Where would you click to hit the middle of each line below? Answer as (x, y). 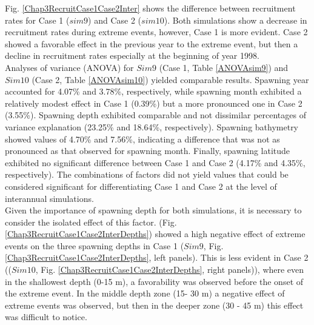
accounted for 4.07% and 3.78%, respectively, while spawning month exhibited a (153, 91)
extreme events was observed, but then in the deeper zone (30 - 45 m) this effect (154, 305)
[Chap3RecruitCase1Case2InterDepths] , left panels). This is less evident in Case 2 (157, 257)
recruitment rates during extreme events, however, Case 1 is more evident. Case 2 (156, 32)
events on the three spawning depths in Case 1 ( (95, 245)
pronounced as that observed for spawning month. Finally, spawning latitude (148, 151)
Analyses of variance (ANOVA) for (69, 67)
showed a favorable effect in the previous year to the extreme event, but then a (152, 43)
